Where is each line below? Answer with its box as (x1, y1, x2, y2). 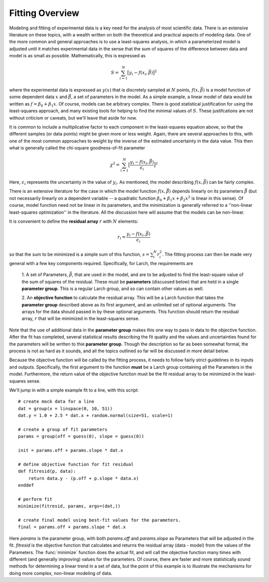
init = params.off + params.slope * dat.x (18, 447, 124, 453)
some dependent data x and (9, 94, 67, 100)
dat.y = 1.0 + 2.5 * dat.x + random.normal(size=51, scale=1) (18, 413, 173, 419)
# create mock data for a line (18, 399, 95, 405)
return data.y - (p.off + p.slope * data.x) (28, 475, 139, 481)
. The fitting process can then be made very (162, 251, 253, 257)
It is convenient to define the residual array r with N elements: (9, 218, 138, 224)
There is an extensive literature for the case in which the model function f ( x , (9, 188, 166, 194)
